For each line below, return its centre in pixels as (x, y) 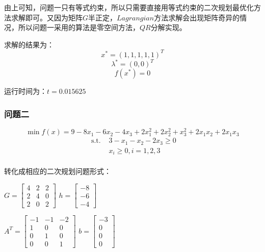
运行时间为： (25, 91)
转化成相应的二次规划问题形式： (58, 171)
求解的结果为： (29, 44)
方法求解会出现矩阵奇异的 (197, 17)
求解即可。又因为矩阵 (47, 17)
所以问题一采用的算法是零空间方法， (79, 27)
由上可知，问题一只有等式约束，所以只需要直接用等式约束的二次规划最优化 (129, 7)
